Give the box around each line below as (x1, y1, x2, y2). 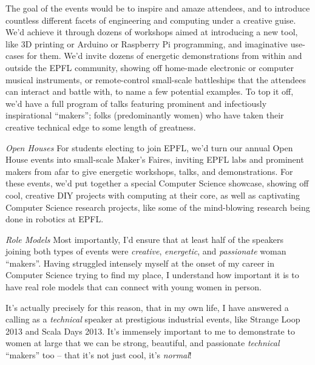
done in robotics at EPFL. (5, 213, 104, 225)
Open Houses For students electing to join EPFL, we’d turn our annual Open (5, 141, 293, 154)
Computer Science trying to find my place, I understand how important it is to (5, 268, 299, 281)
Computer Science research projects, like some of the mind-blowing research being (5, 200, 310, 213)
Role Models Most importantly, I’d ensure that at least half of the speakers (5, 233, 283, 245)
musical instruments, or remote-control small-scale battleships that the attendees (5, 73, 306, 86)
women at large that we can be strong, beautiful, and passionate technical (5, 336, 280, 349)
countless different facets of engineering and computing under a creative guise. (5, 13, 296, 26)
